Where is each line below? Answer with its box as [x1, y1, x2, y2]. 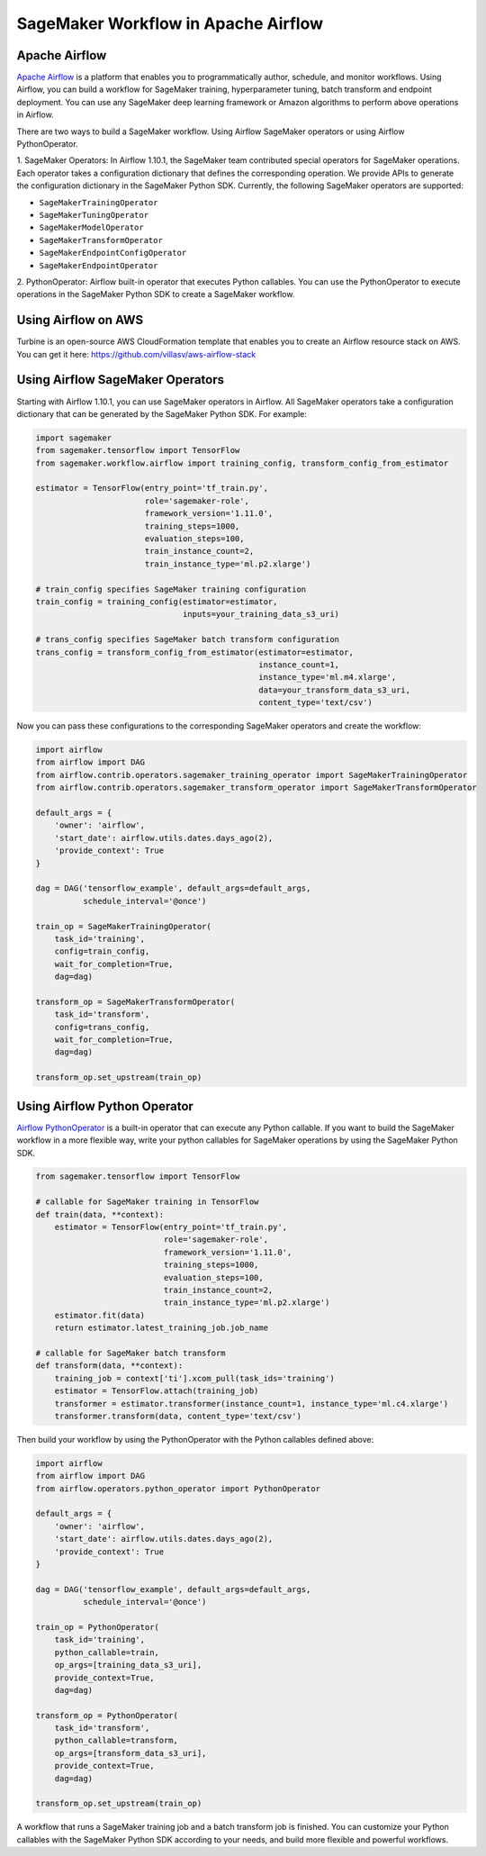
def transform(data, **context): [35, 1361, 184, 1371]
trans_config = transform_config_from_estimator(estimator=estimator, [35, 647, 355, 657]
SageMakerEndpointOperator [39, 260, 158, 270]
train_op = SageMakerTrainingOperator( [35, 921, 211, 931]
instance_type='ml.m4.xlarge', [257, 672, 397, 683]
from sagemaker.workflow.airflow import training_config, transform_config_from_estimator [35, 457, 449, 468]
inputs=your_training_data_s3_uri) [182, 609, 340, 620]
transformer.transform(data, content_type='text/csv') [54, 1410, 301, 1421]
